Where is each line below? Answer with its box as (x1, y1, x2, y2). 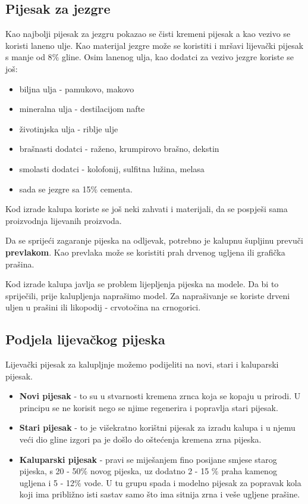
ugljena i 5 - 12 (19, 476, 74, 489)
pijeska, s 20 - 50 (19, 465, 81, 477)
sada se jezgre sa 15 (19, 182, 91, 195)
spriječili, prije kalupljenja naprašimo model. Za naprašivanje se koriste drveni (5, 289, 290, 301)
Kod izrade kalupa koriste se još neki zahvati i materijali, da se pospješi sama (5, 203, 288, 215)
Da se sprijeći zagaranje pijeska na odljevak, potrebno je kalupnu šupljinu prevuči (5, 234, 303, 247)
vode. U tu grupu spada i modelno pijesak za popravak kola (84, 476, 301, 489)
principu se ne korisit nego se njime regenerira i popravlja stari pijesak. (19, 401, 278, 413)
